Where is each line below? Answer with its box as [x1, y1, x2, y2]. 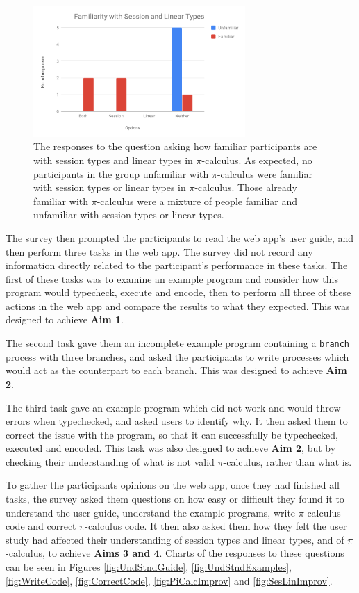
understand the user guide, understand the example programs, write [6, 505, 296, 519]
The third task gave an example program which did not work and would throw [6, 400, 341, 414]
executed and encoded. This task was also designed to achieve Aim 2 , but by [6, 441, 336, 455]
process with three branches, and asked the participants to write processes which [6, 349, 349, 364]
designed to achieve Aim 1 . [6, 312, 124, 327]
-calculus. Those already [194, 180, 298, 195]
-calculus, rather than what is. [223, 454, 352, 469]
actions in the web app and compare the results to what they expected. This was [6, 298, 350, 313]
